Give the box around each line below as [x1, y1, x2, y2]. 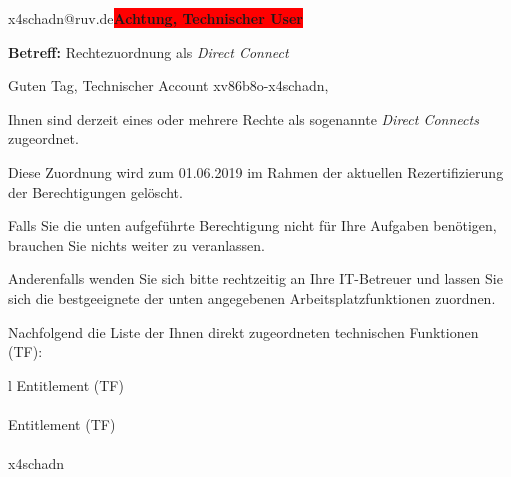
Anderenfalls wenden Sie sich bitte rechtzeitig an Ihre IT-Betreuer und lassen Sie [8, 268, 503, 289]
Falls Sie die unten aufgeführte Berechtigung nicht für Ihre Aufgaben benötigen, [8, 215, 497, 236]
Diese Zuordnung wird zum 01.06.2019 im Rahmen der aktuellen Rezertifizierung [8, 161, 504, 182]
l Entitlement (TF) [8, 374, 124, 395]
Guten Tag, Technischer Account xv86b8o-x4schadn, [8, 75, 329, 96]
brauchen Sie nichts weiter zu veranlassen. [8, 234, 265, 255]
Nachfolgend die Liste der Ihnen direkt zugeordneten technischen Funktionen [8, 321, 479, 342]
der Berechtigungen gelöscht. [8, 181, 183, 202]
